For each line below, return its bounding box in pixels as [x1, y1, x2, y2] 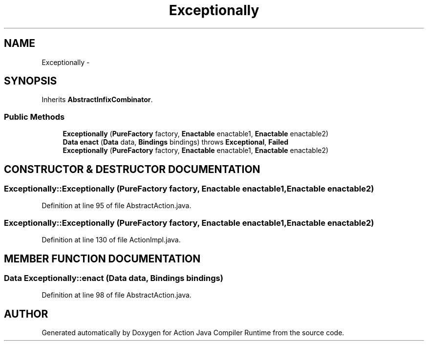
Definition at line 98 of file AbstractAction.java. [42, 291, 192, 300]
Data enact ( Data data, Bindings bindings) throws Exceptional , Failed [63, 138, 289, 147]
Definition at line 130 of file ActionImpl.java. [42, 236, 181, 244]
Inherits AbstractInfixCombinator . [42, 95, 153, 104]
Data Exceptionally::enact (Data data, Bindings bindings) [4, 273, 223, 283]
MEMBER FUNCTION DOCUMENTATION [4, 252, 201, 265]
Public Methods [4, 111, 65, 122]
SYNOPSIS [4, 75, 57, 87]
